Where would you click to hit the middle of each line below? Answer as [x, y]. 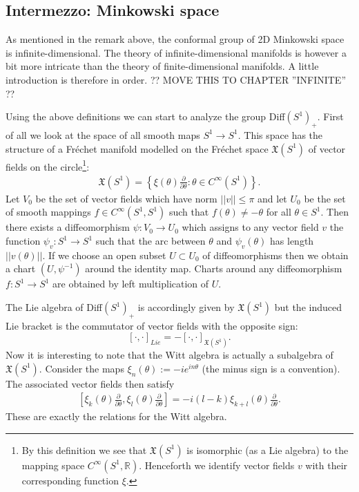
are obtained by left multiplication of [131, 284]
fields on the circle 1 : [48, 165]
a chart [21, 268]
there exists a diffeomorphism [68, 227]
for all [279, 212]
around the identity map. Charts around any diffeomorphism [214, 268]
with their [327, 465]
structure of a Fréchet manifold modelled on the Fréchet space [137, 148]
